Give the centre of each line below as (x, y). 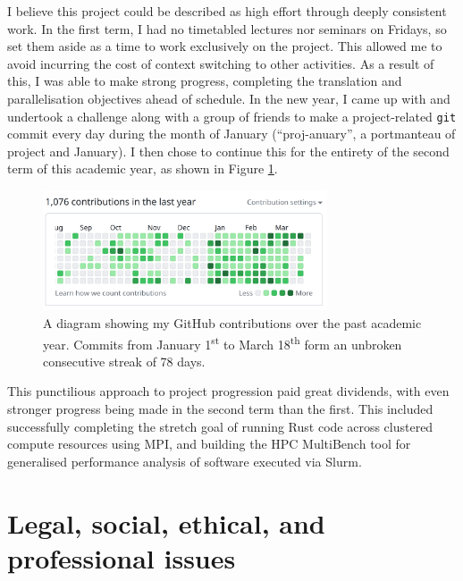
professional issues (122, 557)
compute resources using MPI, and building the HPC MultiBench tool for (209, 444)
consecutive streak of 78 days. (124, 361)
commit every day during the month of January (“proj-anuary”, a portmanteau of (231, 134)
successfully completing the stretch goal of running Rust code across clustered (220, 426)
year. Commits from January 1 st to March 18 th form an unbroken (223, 342)
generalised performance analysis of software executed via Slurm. (185, 461)
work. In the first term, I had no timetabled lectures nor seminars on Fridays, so (227, 28)
